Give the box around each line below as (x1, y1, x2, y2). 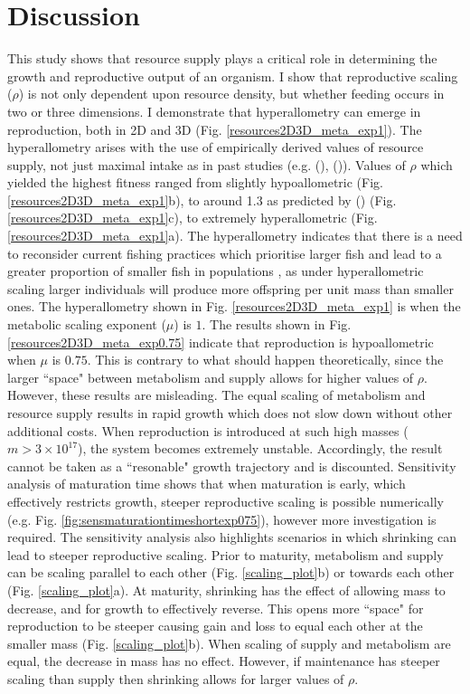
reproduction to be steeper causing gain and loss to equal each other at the (7, 616, 423, 635)
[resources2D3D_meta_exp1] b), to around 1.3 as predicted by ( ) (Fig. (7, 190, 397, 209)
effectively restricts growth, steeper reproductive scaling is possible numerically (7, 491, 444, 510)
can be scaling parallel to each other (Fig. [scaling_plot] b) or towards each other (7, 563, 455, 582)
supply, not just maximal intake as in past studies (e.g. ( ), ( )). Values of (7, 155, 406, 174)
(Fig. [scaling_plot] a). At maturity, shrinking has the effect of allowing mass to (7, 580, 446, 599)
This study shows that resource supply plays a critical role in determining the (7, 49, 437, 68)
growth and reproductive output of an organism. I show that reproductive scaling (7, 66, 458, 85)
